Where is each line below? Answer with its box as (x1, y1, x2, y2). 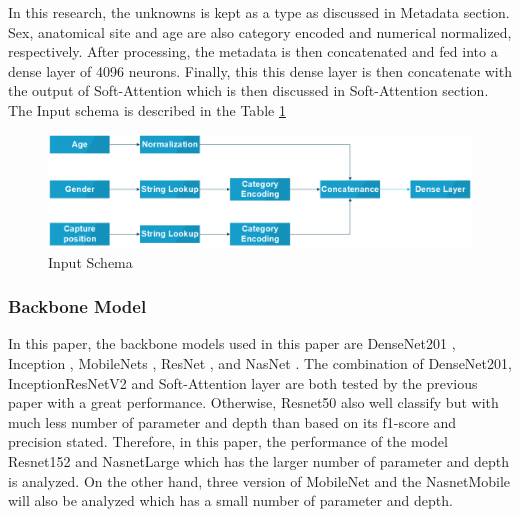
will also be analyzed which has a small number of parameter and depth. (8, 490, 453, 511)
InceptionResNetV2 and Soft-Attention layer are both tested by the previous (8, 372, 478, 393)
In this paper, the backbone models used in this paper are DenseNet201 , (8, 333, 456, 354)
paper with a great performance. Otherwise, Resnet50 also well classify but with (8, 392, 499, 413)
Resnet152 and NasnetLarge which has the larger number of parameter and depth (8, 450, 509, 471)
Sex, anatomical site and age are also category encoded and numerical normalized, (8, 21, 512, 42)
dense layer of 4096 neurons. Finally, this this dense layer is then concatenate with (8, 60, 512, 81)
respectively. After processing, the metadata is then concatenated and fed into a (8, 41, 498, 62)
